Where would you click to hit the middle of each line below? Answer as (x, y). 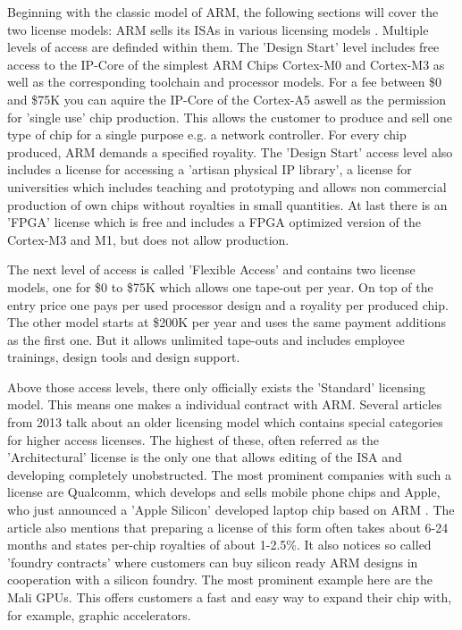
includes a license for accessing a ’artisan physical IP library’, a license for (210, 169)
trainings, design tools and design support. (124, 357)
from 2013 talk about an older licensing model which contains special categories (225, 422)
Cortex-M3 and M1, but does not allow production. (148, 239)
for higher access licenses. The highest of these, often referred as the (193, 439)
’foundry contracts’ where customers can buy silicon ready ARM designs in (213, 562)
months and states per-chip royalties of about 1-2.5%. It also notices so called (219, 545)
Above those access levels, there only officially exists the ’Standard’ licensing (217, 386)
